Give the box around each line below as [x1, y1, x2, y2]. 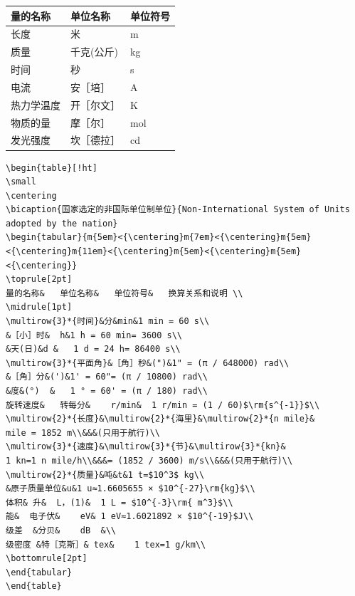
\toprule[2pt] [6, 274, 73, 285]
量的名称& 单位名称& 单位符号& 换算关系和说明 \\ [6, 288, 243, 298]
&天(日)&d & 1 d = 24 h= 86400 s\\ [6, 344, 181, 355]
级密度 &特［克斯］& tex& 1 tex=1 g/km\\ [6, 539, 206, 550]
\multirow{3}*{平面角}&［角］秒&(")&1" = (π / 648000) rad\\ [6, 357, 290, 368]
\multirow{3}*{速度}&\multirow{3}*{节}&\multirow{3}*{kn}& [6, 441, 286, 452]
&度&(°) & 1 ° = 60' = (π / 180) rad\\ [6, 386, 208, 396]
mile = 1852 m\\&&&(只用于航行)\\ [6, 427, 160, 438]
